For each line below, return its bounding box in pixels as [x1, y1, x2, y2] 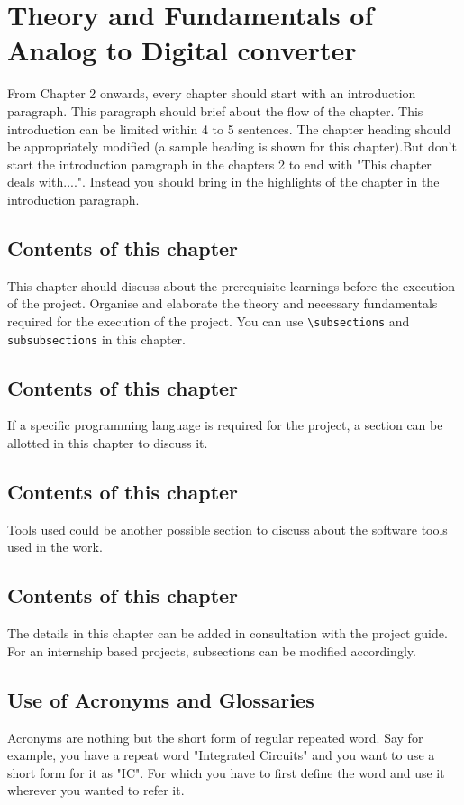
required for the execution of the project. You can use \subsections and [7, 311, 410, 330]
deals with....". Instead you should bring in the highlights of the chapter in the [7, 172, 440, 191]
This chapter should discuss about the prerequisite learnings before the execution [7, 276, 455, 295]
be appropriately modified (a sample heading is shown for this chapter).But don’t [7, 137, 457, 156]
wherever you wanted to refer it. [7, 781, 185, 800]
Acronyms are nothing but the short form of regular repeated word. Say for [7, 727, 423, 746]
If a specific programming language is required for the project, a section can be [7, 416, 443, 435]
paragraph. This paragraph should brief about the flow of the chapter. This [7, 101, 423, 120]
